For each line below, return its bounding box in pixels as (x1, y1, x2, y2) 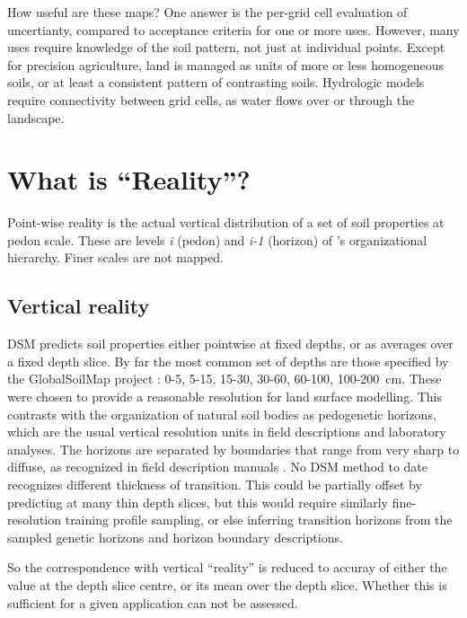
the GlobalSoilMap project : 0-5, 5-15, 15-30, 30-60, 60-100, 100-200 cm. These (7, 369, 442, 388)
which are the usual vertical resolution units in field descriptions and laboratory (7, 422, 446, 441)
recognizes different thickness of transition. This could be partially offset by (7, 475, 422, 494)
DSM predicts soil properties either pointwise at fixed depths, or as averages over (7, 334, 454, 353)
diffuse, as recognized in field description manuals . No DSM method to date (7, 457, 428, 476)
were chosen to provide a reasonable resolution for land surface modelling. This (7, 387, 443, 406)
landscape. (7, 108, 65, 127)
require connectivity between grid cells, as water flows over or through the (7, 90, 415, 109)
